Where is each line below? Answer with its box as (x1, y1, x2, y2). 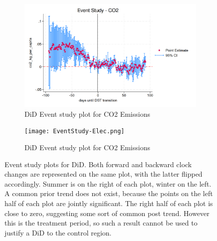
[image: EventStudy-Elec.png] (24, 128, 125, 135)
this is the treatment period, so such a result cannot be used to (4, 218, 198, 228)
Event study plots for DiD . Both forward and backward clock (4, 159, 192, 169)
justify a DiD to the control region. (4, 227, 112, 238)
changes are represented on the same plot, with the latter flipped (4, 169, 203, 179)
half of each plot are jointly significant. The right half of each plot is (4, 198, 213, 209)
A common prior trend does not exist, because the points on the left (4, 188, 213, 199)
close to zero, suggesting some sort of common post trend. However (4, 208, 210, 218)
